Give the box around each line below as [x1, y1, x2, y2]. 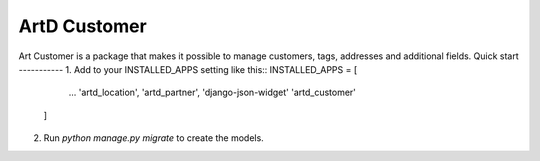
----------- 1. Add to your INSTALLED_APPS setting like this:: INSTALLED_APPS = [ [18, 63, 358, 75]
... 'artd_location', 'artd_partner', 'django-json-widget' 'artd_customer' [68, 86, 357, 99]
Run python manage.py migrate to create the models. [43, 132, 264, 144]
